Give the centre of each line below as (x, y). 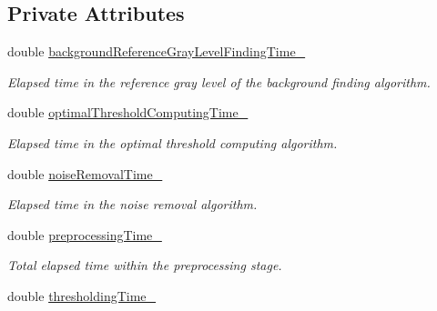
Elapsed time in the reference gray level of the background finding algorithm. (219, 81)
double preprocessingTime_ (85, 234)
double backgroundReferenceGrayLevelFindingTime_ (157, 51)
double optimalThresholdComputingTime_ (128, 112)
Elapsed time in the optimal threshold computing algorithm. (173, 142)
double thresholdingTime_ (82, 295)
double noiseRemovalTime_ (85, 173)
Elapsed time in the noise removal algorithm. (132, 204)
